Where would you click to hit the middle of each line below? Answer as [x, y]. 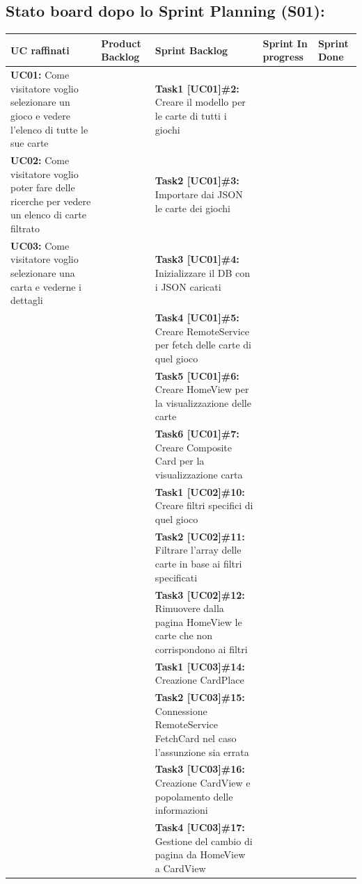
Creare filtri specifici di [204, 505]
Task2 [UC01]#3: [197, 180]
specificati [176, 577]
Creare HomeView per [202, 389]
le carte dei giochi [192, 208]
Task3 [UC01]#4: [197, 259]
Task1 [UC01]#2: [197, 88]
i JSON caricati [188, 286]
